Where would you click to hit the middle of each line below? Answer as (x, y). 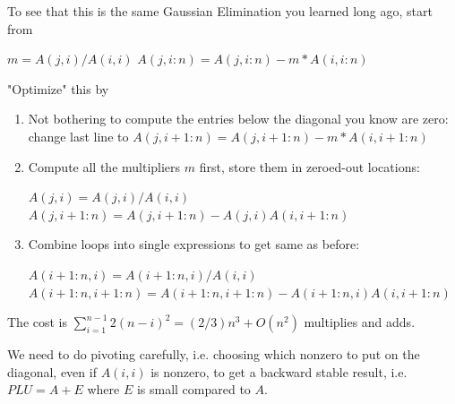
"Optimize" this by (58, 88)
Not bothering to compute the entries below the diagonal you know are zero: (238, 119)
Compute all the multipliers (104, 166)
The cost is (38, 322)
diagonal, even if (52, 371)
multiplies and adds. (360, 322)
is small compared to (193, 389)
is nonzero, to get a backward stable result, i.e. (279, 371)
